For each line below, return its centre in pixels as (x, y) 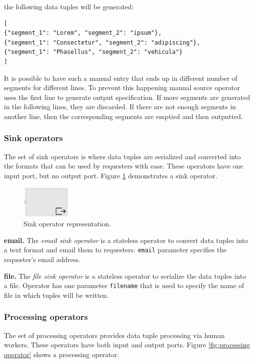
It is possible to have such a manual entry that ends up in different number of (121, 78)
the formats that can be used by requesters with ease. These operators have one (124, 166)
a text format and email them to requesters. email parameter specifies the (115, 250)
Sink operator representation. (67, 224)
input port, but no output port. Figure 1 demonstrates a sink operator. (111, 175)
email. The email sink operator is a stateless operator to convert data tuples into (126, 240)
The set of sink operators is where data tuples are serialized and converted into (123, 156)
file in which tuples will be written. (57, 295)
